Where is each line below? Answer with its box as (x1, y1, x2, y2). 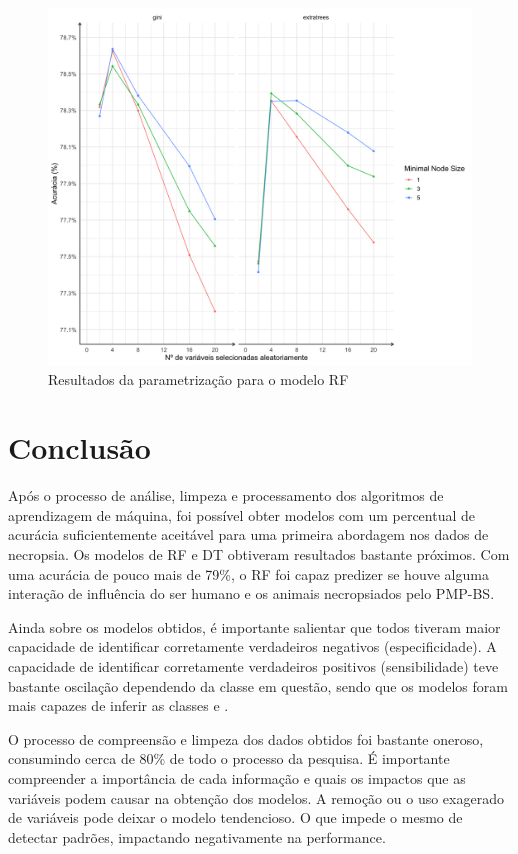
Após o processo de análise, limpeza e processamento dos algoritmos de (8, 485, 444, 506)
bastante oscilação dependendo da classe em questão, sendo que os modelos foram (8, 675, 508, 696)
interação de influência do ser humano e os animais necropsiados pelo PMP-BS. (8, 583, 495, 604)
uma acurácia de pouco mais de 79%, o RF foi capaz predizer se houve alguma (8, 563, 489, 584)
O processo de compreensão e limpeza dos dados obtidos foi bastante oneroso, (8, 728, 484, 749)
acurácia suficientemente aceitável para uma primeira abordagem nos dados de (8, 524, 489, 545)
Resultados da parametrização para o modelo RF (48, 368, 349, 389)
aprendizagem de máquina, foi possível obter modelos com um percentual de (8, 504, 475, 525)
